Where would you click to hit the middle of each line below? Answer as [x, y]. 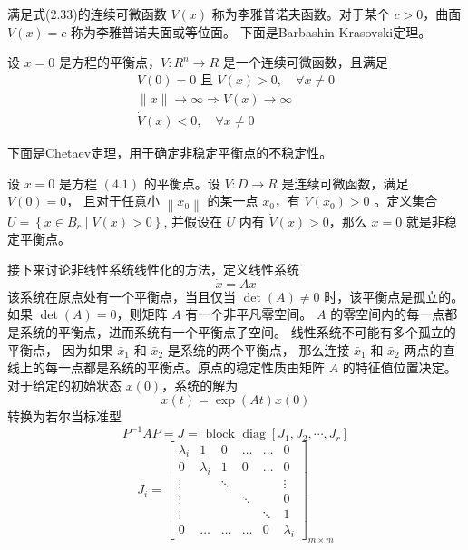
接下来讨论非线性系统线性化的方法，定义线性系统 [153, 270]
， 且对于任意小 [113, 201]
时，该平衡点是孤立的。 [394, 296]
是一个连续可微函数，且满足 [305, 62]
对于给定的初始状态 [64, 385]
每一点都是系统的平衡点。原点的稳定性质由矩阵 [185, 367]
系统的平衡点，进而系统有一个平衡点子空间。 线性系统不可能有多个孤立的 [238, 332]
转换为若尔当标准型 [64, 416]
